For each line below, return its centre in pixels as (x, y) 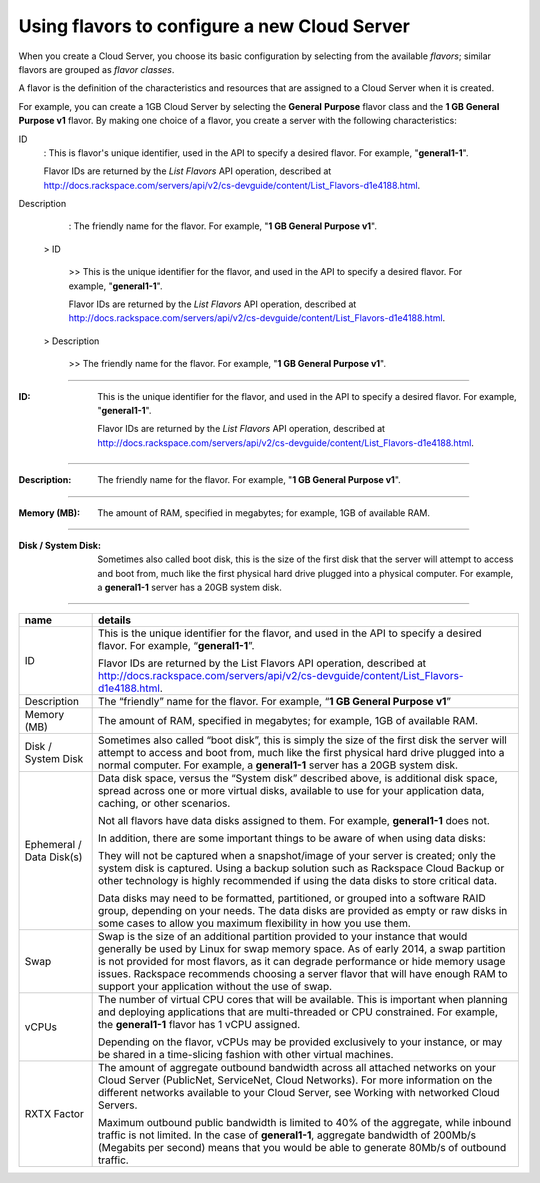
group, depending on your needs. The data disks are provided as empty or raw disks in (302, 911)
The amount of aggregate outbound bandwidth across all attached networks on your (297, 1068)
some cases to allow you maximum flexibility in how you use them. (254, 923)
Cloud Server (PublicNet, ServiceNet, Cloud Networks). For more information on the (295, 1080)
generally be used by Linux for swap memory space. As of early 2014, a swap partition (301, 949)
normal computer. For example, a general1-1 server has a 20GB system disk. (278, 765)
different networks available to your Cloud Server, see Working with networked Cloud (298, 1093)
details (114, 620)
